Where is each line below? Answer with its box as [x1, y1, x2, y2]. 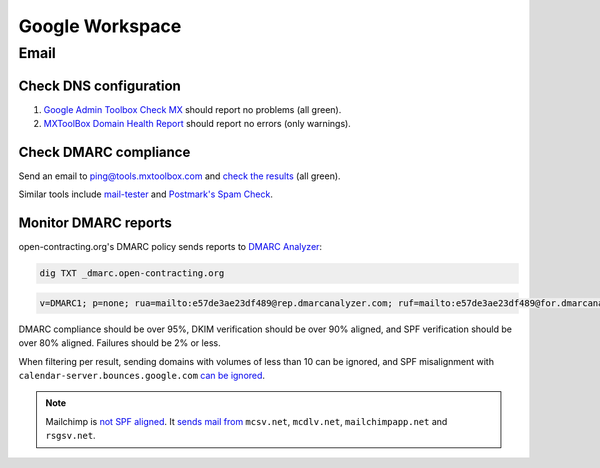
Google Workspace [18, 15, 182, 37]
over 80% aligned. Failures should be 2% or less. [18, 337, 221, 349]
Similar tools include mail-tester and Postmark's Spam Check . [18, 188, 274, 200]
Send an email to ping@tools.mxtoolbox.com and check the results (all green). [18, 170, 341, 182]
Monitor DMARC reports [18, 215, 172, 232]
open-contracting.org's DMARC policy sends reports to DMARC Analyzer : [18, 241, 323, 253]
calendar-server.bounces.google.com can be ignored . [18, 370, 265, 382]
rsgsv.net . [45, 430, 96, 442]
